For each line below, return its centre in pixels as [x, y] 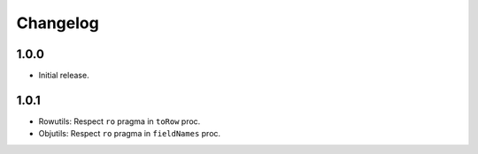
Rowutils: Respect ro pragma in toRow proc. [119, 121]
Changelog [58, 23]
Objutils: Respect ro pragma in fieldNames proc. [130, 134]
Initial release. [64, 76]
